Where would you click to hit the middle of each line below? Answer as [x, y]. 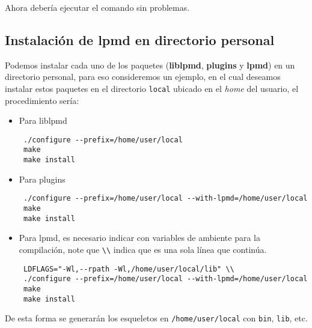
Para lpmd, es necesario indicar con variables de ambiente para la [139, 238]
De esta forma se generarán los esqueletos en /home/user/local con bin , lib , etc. [156, 318]
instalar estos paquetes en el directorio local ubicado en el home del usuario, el [152, 88]
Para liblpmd [43, 120]
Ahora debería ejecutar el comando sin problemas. [97, 7]
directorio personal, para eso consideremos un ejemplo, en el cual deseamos [143, 77]
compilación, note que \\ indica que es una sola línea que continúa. [143, 249]
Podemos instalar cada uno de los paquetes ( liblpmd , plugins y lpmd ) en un [150, 65]
